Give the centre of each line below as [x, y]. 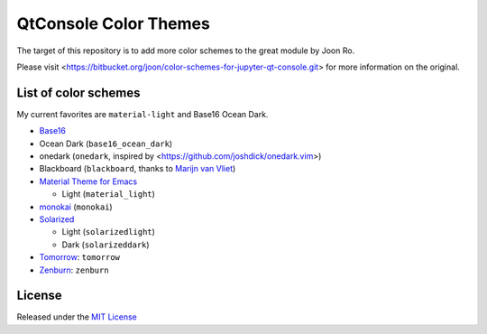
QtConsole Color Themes [114, 23]
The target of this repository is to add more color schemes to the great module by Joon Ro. [186, 51]
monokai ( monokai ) [76, 207]
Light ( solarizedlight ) [108, 232]
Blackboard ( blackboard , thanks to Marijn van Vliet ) [138, 169]
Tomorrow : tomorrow [80, 257]
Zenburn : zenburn [74, 270]
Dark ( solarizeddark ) [106, 245]
